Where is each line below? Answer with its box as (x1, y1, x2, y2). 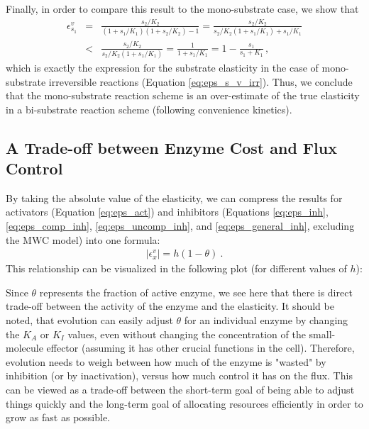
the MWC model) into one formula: (6, 232, 160, 247)
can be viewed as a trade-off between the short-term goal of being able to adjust (6, 382, 355, 397)
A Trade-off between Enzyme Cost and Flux (6, 136, 337, 158)
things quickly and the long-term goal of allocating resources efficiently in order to (6, 396, 363, 411)
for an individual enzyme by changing (184, 313, 348, 328)
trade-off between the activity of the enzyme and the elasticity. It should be (6, 299, 334, 313)
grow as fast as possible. (6, 410, 111, 425)
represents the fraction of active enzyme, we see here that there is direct (39, 284, 353, 299)
